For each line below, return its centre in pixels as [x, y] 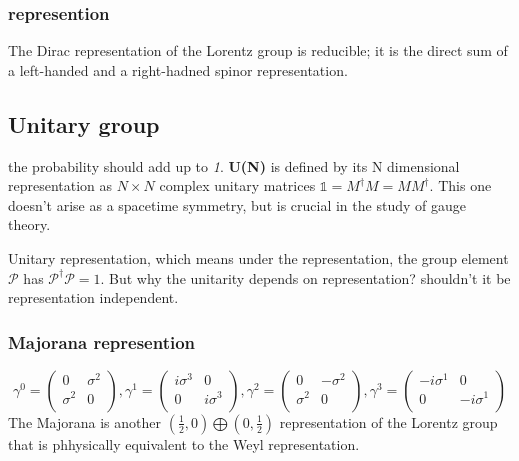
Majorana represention [102, 341]
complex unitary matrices [237, 185]
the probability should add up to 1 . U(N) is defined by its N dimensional [234, 165]
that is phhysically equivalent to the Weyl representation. [184, 443]
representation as [60, 185]
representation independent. [93, 297]
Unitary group [84, 123]
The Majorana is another [85, 421]
